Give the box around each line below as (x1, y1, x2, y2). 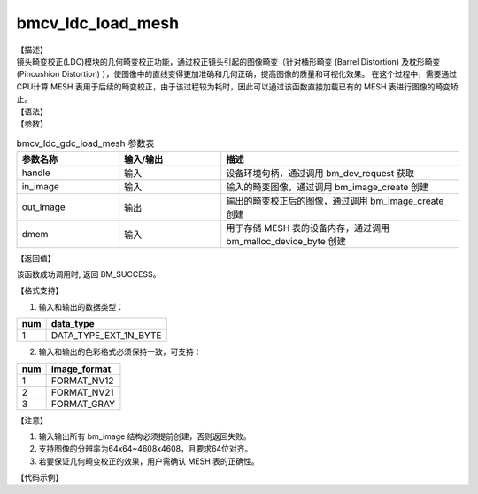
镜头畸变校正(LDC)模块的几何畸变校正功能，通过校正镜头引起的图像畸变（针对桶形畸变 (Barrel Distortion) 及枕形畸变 (16, 56, 441, 66)
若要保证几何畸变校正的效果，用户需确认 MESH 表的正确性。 (38, 456, 260, 467)
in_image (21, 180, 59, 192)
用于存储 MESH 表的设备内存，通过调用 (226, 221, 390, 234)
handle (21, 166, 50, 179)
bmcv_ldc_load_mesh (16, 13, 180, 33)
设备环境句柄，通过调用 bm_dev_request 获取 (226, 166, 415, 179)
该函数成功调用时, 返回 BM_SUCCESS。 (16, 269, 161, 280)
